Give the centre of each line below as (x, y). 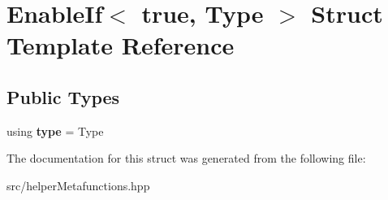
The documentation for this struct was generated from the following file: (186, 158)
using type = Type (55, 130)
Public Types (63, 96)
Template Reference (121, 45)
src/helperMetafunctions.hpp (78, 185)
